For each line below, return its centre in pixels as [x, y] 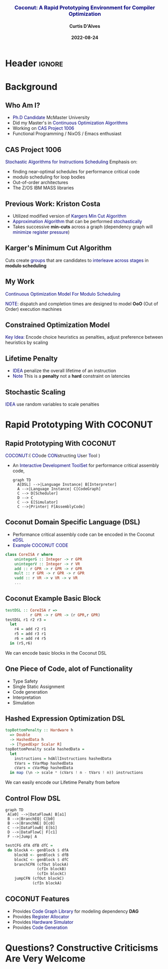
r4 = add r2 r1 [30, 629]
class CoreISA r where [29, 554]
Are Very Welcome [45, 959]
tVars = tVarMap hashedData [44, 763]
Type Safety [25, 681]
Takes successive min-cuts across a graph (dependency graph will [82, 227]
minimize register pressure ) [41, 232]
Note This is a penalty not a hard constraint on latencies [71, 376]
